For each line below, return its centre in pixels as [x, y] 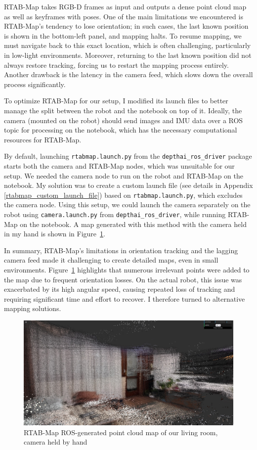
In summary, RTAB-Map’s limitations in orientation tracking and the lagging [121, 250]
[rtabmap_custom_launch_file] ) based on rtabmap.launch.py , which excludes [123, 195]
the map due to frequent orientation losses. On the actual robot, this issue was [123, 279]
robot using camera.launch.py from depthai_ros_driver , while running [115, 214]
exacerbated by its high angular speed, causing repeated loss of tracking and [120, 289]
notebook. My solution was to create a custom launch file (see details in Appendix [128, 185]
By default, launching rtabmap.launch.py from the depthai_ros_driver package [128, 156]
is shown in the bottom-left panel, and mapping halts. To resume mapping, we [123, 35]
